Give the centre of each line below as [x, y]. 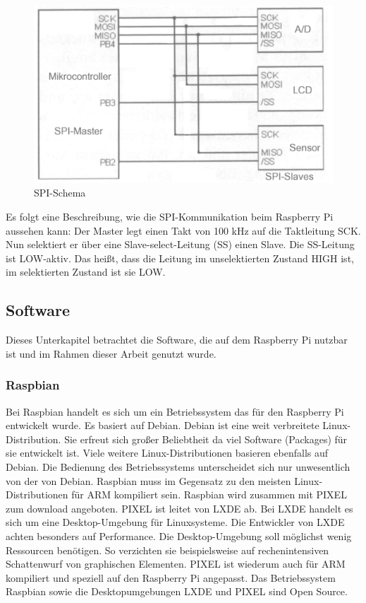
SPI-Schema [60, 193]
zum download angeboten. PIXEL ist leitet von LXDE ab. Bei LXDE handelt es [179, 508]
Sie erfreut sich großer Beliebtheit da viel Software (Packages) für [206, 439]
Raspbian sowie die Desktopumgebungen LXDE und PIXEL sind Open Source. [177, 591]
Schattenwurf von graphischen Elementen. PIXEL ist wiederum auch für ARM [176, 564]
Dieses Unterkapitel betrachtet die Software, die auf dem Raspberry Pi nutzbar [177, 340]
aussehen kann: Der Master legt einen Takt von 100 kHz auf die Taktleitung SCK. [183, 230]
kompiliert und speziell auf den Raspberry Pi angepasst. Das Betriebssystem [171, 577]
